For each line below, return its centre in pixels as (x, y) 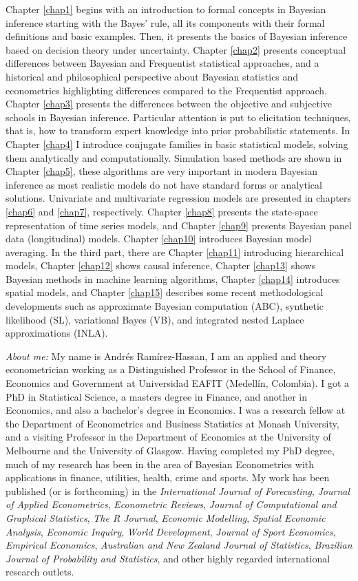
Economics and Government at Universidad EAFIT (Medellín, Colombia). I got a (178, 383)
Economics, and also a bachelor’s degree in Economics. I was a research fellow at (176, 410)
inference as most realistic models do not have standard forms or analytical (164, 184)
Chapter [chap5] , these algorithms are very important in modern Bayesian (161, 171)
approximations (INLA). (57, 333)
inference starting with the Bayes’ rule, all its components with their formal (165, 22)
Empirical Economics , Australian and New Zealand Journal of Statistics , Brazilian (179, 545)
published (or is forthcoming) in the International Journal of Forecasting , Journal (178, 490)
